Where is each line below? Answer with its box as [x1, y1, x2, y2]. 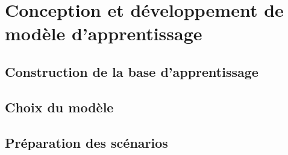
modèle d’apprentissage [5, 21, 202, 46]
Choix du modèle [5, 97, 114, 116]
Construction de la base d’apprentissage [5, 62, 258, 81]
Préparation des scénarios [5, 133, 168, 151]
